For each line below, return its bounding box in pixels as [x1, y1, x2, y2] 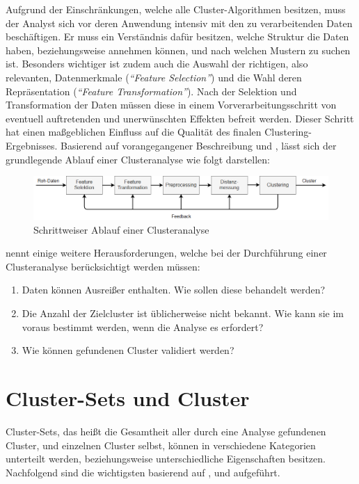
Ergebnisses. [6, 138, 58, 152]
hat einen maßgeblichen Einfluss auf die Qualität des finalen [6, 124, 262, 139]
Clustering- [264, 124, 312, 139]
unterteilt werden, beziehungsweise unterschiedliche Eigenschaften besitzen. [6, 451, 326, 466]
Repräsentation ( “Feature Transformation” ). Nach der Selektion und [6, 83, 297, 98]
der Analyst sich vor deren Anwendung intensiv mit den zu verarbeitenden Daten [6, 15, 353, 30]
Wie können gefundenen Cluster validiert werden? [22, 343, 234, 357]
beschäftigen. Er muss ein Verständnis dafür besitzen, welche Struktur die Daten [6, 29, 349, 44]
